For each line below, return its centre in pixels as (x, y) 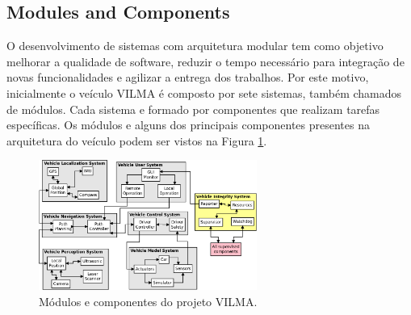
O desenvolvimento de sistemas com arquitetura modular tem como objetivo (195, 46)
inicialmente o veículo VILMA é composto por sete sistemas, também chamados (204, 92)
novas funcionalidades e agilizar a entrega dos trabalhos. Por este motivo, (188, 77)
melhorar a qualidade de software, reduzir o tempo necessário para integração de (205, 61)
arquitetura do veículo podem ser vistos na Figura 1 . (137, 140)
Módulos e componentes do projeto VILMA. (148, 301)
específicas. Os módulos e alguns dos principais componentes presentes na (188, 125)
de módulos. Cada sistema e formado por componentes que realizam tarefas (193, 109)
